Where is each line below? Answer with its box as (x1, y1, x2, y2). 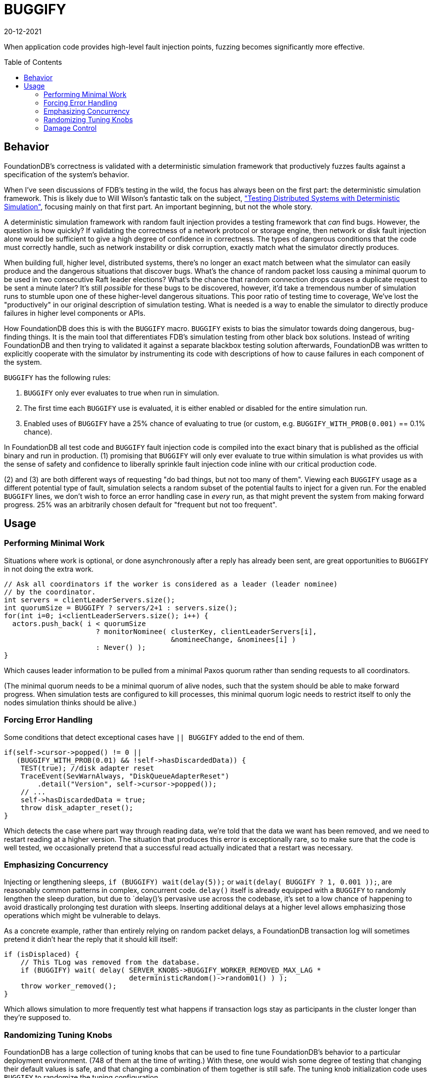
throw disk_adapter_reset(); (20, 803, 134, 812)
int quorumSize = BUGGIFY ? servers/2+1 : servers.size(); (4, 603, 238, 612)
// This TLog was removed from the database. (20, 958, 200, 967)
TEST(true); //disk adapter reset (20, 764, 154, 772)
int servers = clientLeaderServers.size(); (4, 595, 175, 604)
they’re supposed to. (4, 1013, 71, 1022)
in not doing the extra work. (4, 564, 94, 573)
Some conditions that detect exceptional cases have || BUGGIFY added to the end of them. (4, 733, 305, 741)
